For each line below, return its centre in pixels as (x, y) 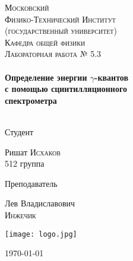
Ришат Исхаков (33, 152)
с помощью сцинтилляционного (66, 89)
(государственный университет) (61, 31)
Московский (27, 7)
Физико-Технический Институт (60, 19)
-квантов (112, 77)
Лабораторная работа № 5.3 (53, 54)
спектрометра (31, 100)
